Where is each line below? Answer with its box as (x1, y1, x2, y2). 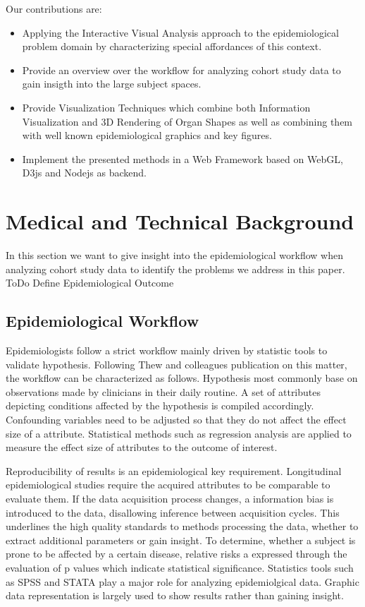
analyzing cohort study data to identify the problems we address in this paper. (6, 261, 345, 276)
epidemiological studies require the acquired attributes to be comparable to (6, 477, 330, 492)
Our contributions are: (6, 1, 102, 16)
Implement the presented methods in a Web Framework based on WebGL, (22, 151, 343, 166)
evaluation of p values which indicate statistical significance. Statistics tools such (6, 560, 354, 575)
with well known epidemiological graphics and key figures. (22, 128, 272, 143)
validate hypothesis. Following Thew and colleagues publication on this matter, (6, 356, 347, 371)
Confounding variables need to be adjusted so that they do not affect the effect (6, 412, 347, 427)
